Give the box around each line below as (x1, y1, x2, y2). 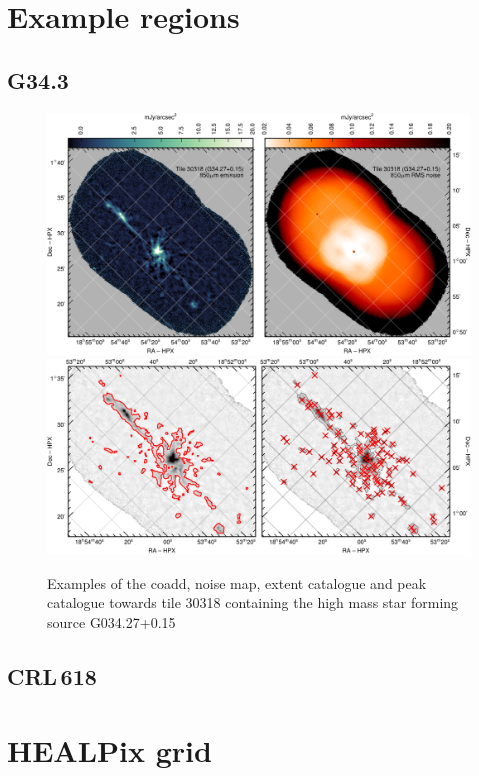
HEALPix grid (7, 729, 212, 770)
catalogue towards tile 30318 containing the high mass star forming (47, 592, 459, 613)
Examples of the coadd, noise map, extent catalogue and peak (47, 572, 427, 593)
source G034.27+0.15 (47, 612, 176, 633)
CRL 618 (7, 661, 97, 691)
